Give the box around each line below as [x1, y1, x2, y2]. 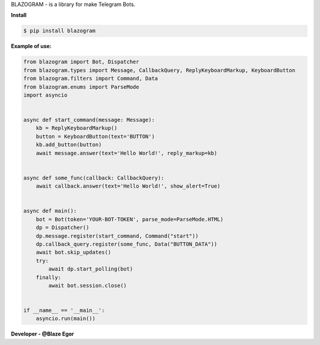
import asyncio [23, 92, 68, 98]
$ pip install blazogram [23, 27, 96, 34]
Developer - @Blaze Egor [11, 330, 74, 337]
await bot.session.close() [48, 282, 127, 289]
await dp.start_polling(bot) [48, 266, 133, 272]
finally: [36, 274, 62, 280]
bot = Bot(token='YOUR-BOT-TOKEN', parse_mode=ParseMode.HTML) [36, 216, 224, 223]
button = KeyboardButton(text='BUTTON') [36, 133, 155, 140]
